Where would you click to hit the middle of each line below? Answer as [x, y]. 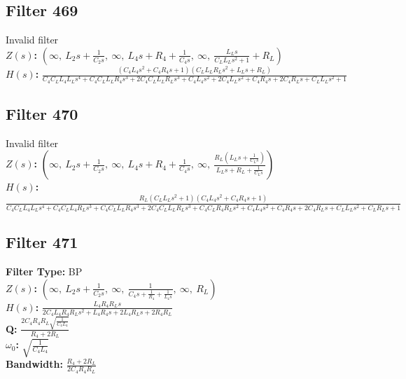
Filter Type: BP [44, 271]
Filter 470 [42, 114]
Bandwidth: [34, 364]
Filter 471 [42, 242]
